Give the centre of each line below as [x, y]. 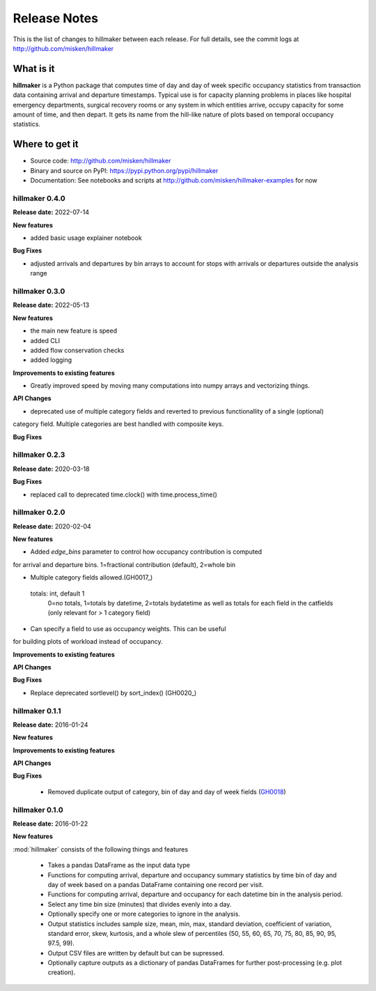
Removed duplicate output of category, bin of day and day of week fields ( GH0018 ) [167, 792]
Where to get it [46, 144]
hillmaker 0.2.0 [39, 513]
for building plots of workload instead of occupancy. [88, 642]
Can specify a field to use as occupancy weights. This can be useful [128, 628]
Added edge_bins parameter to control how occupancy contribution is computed [146, 552]
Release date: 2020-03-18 [51, 469]
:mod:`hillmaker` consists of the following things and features [100, 849]
